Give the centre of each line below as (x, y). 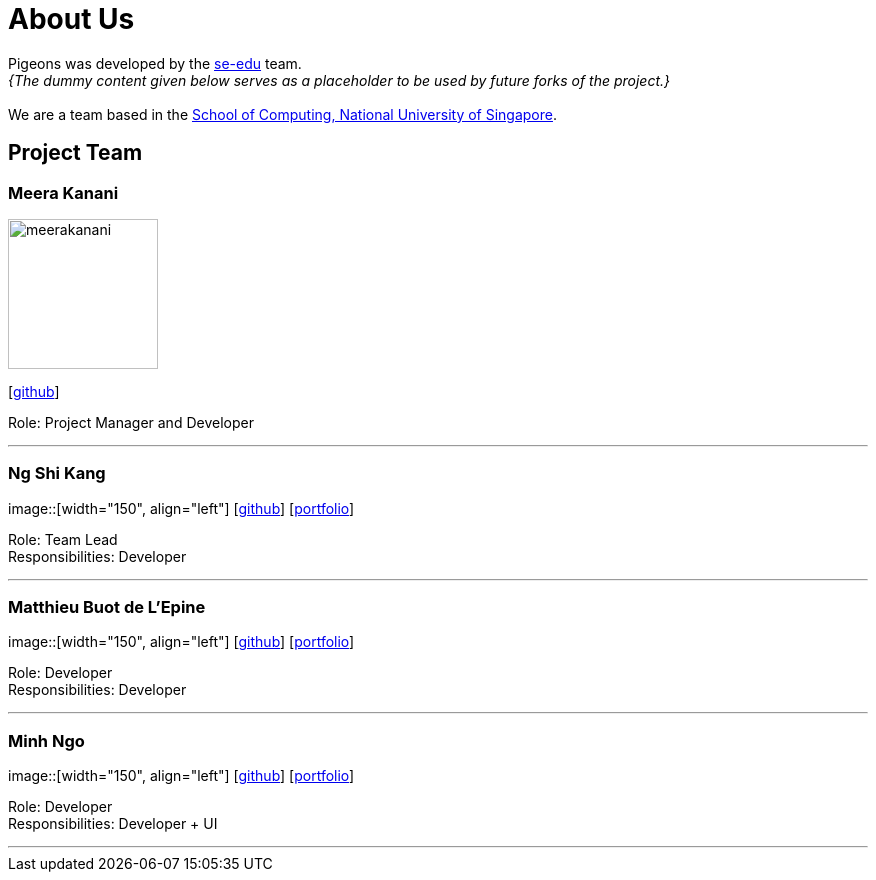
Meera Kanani (63, 192)
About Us (71, 19)
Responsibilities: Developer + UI (113, 824)
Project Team (75, 153)
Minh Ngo (46, 740)
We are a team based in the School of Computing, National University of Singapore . (283, 114)
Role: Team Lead (63, 539)
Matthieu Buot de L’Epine (107, 607)
